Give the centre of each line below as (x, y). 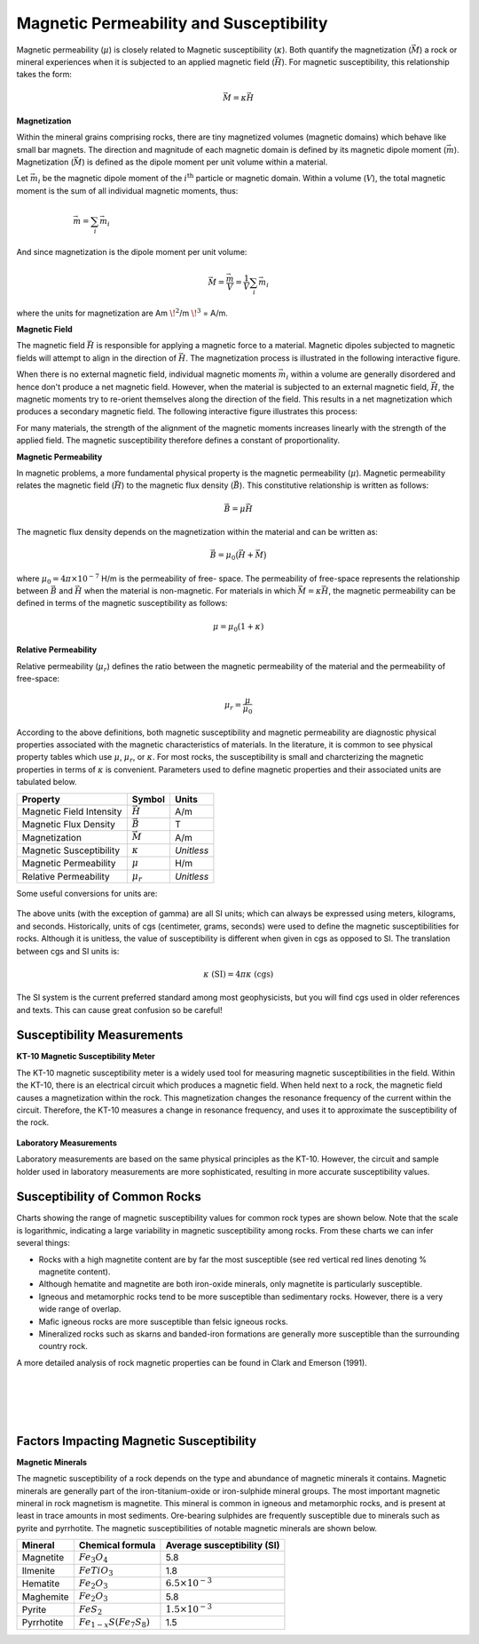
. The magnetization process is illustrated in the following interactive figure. (323, 358)
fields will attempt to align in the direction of (97, 358)
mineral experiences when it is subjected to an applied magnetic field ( (145, 61)
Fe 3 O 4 (93, 1558)
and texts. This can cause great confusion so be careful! (119, 1010)
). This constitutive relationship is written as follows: (334, 485)
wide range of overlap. (80, 1309)
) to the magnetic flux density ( (177, 485)
